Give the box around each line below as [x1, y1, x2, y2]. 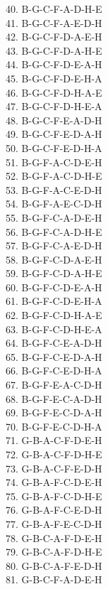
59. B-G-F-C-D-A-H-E [6, 266, 102, 281]
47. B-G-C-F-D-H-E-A [6, 99, 102, 114]
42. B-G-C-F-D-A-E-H [6, 29, 102, 44]
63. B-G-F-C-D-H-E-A [6, 321, 102, 336]
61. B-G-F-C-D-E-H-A [6, 293, 102, 308]
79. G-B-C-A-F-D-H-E [6, 544, 102, 559]
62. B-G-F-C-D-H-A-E [6, 308, 102, 323]
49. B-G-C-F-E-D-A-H [6, 126, 102, 141]
